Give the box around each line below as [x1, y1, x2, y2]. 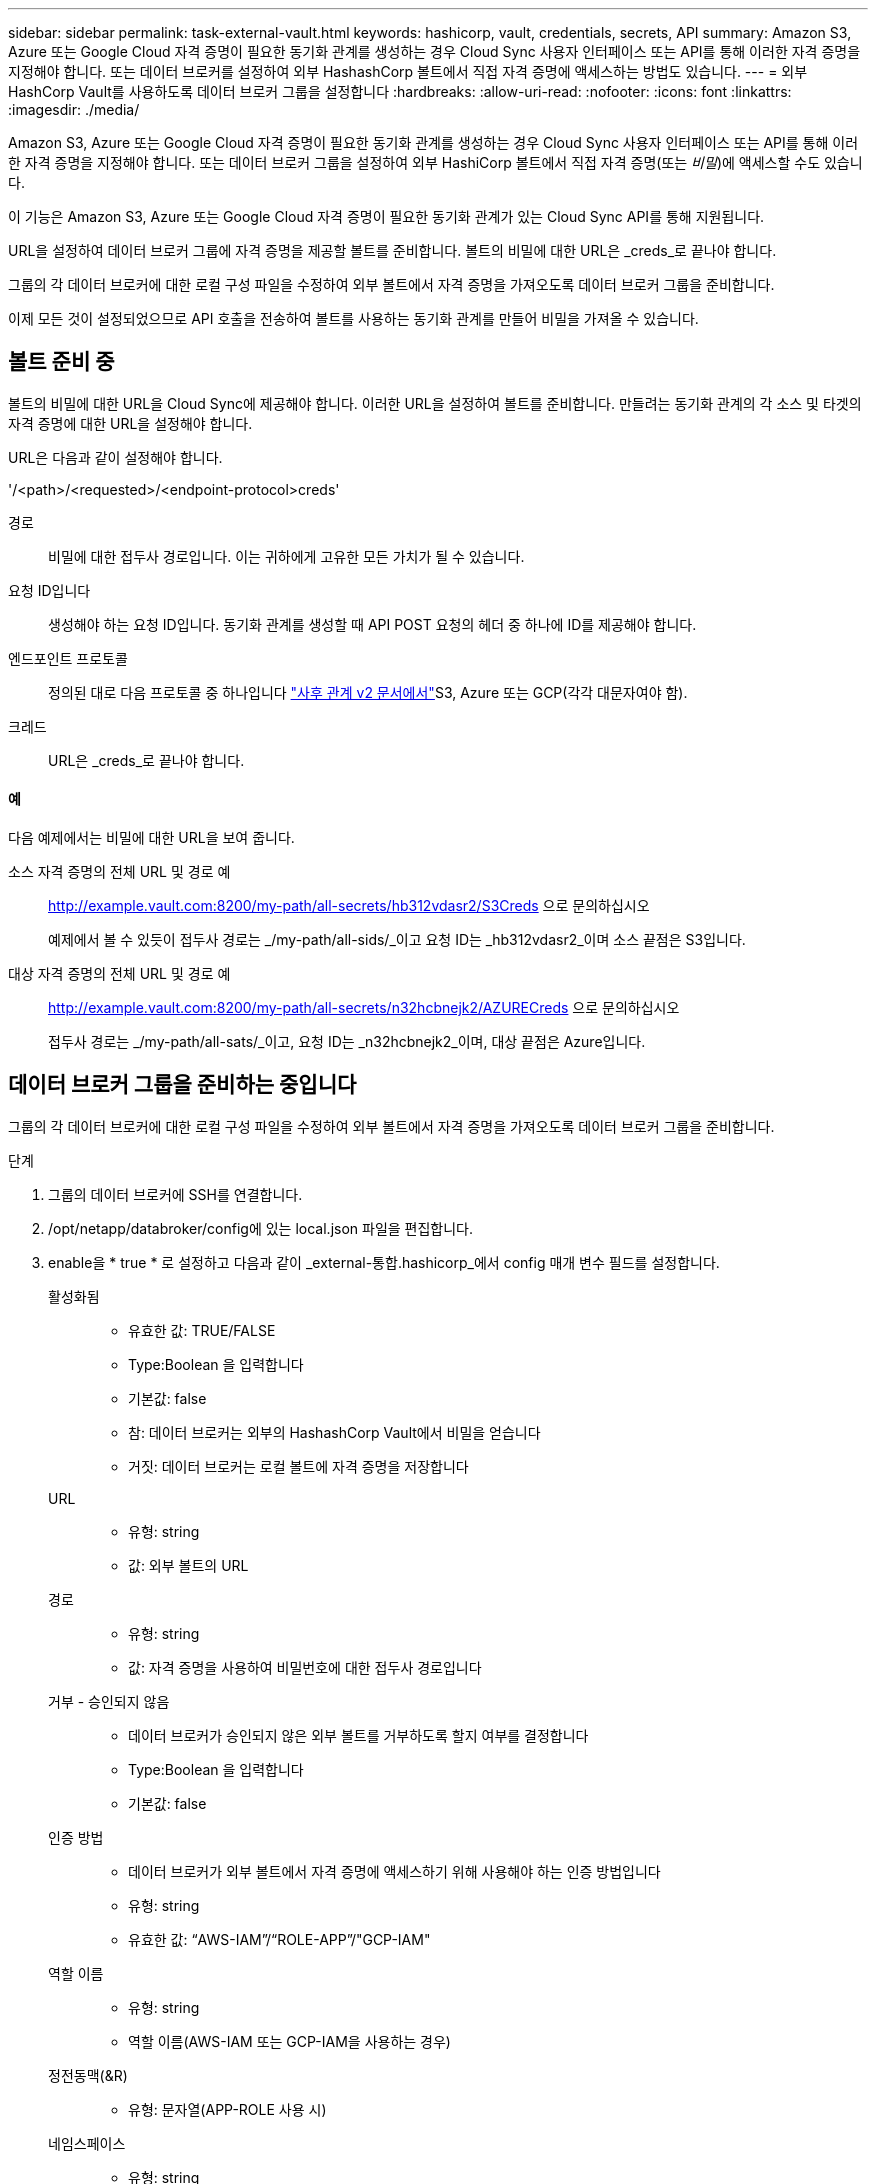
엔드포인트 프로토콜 [8, 649, 128, 667]
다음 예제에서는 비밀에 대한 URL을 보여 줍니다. [8, 829, 295, 847]
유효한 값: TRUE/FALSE [128, 1321, 276, 1339]
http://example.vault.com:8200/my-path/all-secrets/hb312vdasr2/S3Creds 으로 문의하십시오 [48, 897, 650, 915]
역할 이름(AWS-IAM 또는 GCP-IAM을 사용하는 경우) [128, 2032, 451, 2050]
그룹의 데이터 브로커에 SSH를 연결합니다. [48, 1185, 303, 1203]
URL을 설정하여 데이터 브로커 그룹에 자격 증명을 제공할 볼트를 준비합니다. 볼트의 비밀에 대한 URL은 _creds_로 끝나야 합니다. [8, 242, 777, 259]
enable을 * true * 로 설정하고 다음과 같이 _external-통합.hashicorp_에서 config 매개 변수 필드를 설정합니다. [48, 1253, 720, 1271]
